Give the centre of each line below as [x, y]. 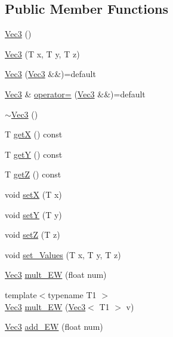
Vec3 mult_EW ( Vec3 [45, 306]
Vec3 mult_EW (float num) [56, 275]
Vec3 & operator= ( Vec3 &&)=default [75, 94]
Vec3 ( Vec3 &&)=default [50, 74]
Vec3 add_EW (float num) [54, 327]
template [21, 294]
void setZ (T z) [33, 235]
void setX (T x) [33, 194]
